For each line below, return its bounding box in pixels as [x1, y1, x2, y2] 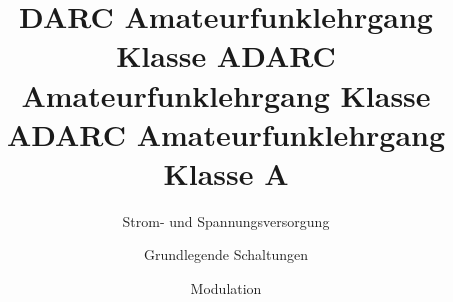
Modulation [190, 278, 262, 299]
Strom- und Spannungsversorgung [122, 210, 330, 231]
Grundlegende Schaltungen [144, 244, 308, 265]
